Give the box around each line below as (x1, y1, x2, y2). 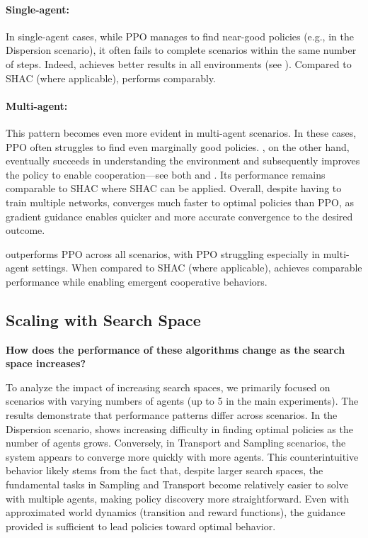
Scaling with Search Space (6, 308, 201, 330)
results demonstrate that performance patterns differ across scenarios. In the (6, 408, 338, 422)
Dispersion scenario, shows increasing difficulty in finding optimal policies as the (6, 421, 353, 436)
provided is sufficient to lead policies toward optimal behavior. (6, 518, 276, 533)
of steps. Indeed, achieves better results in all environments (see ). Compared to (6, 56, 352, 71)
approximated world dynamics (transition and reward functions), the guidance (6, 505, 345, 520)
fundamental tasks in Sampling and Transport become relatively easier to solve (6, 477, 348, 492)
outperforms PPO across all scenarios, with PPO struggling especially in (6, 246, 321, 261)
